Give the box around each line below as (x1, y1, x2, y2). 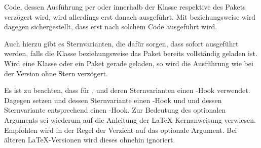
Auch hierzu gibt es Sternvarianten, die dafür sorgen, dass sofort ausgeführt (4, 38, 239, 48)
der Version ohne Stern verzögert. (4, 68, 108, 78)
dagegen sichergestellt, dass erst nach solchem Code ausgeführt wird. (4, 21, 217, 32)
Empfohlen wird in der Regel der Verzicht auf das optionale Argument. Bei (4, 124, 237, 135)
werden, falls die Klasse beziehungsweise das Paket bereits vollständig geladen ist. (4, 48, 257, 59)
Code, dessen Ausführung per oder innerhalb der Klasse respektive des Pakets (4, 2, 246, 12)
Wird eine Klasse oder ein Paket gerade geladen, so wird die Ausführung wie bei (4, 58, 253, 68)
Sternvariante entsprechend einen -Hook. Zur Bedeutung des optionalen (4, 105, 226, 115)
